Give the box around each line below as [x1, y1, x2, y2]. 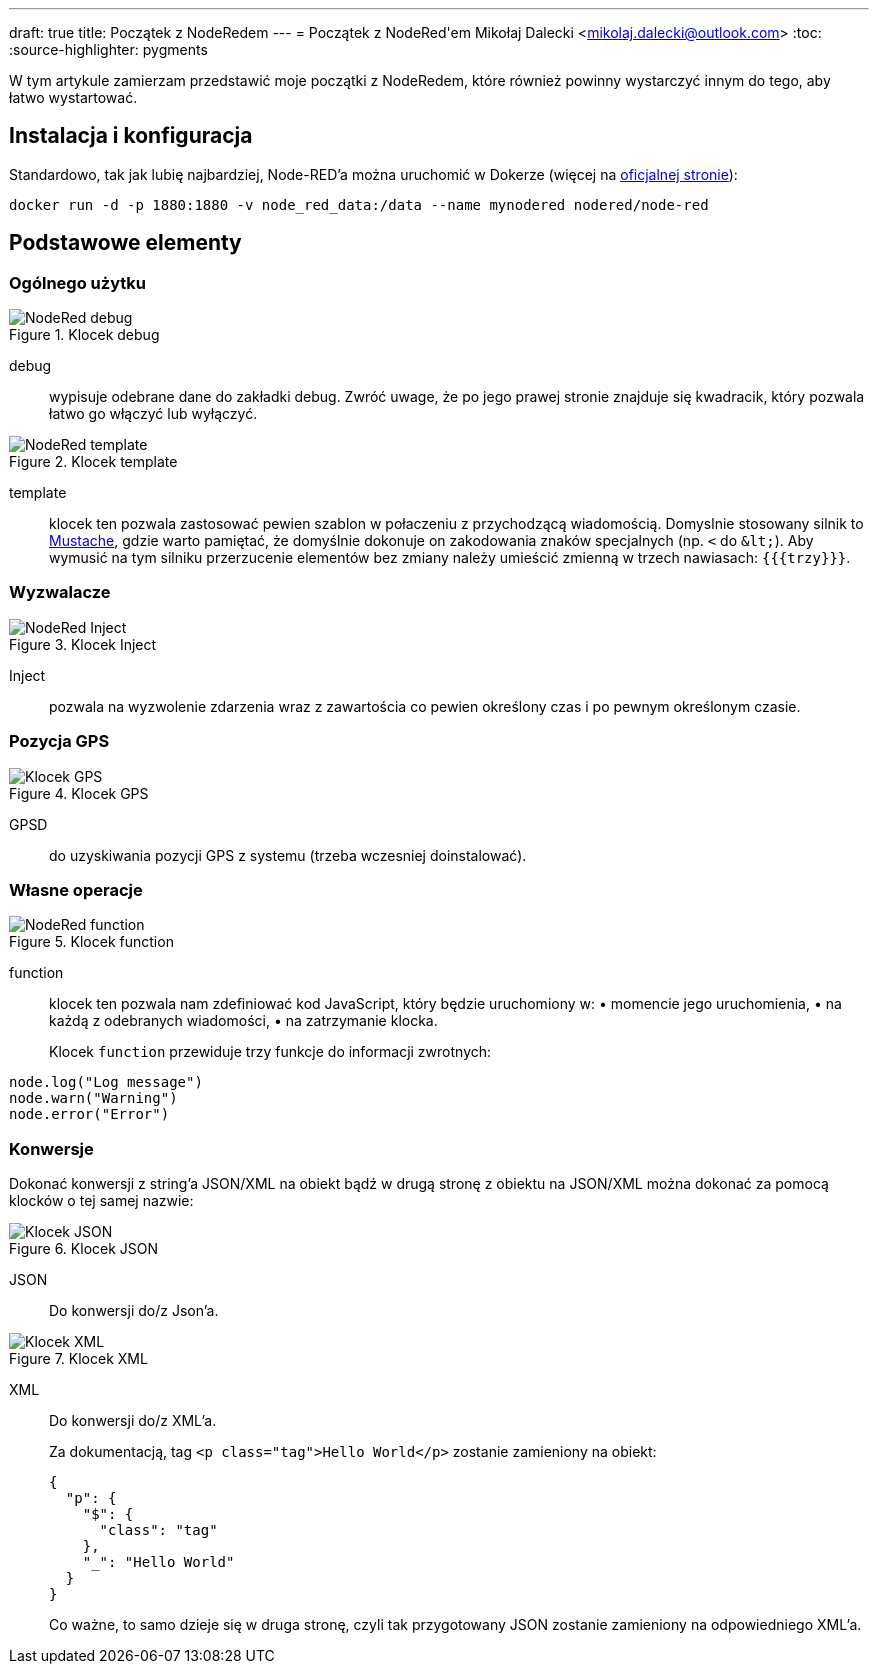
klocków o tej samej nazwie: [9, 1192, 194, 1210]
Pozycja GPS [9, 731, 110, 752]
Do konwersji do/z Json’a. [49, 1302, 219, 1320]
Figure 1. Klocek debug [9, 326, 160, 344]
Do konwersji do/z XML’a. [49, 1412, 217, 1430]
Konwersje [9, 1138, 94, 1159]
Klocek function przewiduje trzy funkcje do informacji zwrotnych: [49, 1043, 492, 1061]
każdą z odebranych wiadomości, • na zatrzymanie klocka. [49, 1012, 438, 1030]
